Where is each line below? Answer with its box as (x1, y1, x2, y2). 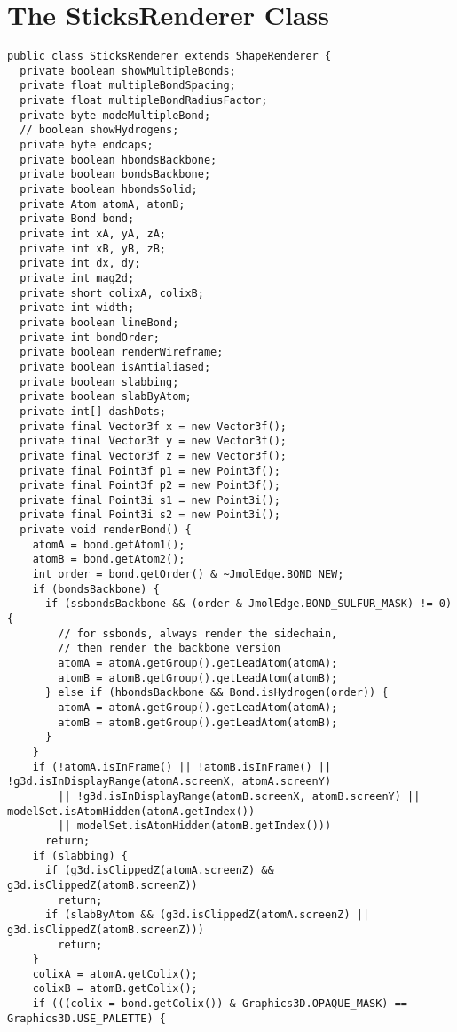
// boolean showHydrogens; (20, 124, 179, 137)
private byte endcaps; (20, 139, 154, 152)
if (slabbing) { (32, 849, 129, 862)
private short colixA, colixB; (20, 286, 204, 300)
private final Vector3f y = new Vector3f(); (20, 435, 287, 448)
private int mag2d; (20, 271, 135, 284)
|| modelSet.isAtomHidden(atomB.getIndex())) (58, 820, 332, 833)
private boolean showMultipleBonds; (20, 64, 236, 77)
